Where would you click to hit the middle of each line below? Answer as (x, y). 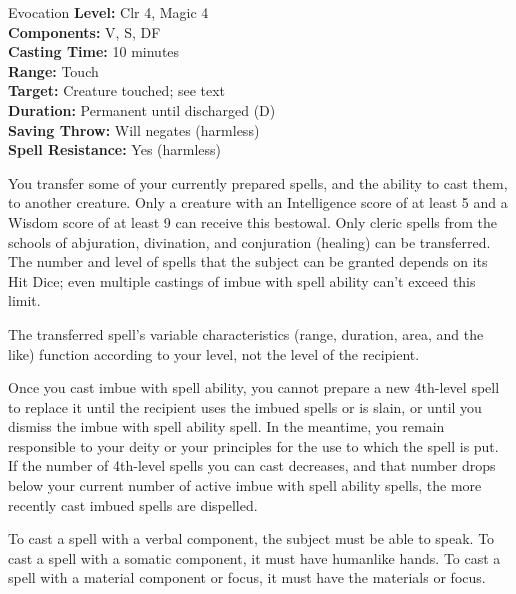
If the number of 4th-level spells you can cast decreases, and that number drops (252, 465)
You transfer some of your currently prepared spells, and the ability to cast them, (258, 182)
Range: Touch (53, 70)
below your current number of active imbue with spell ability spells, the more (245, 485)
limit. (24, 300)
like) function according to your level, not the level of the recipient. (214, 353)
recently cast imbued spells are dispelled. (133, 504)
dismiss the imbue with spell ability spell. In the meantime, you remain (226, 426)
